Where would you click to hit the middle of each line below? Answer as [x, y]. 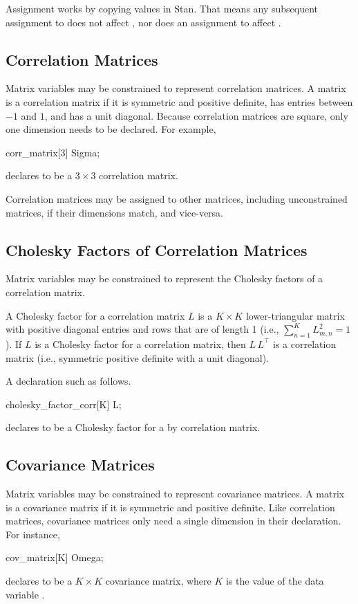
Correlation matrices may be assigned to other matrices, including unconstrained [177, 198]
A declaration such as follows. [68, 381]
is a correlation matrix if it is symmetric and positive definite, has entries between [179, 101]
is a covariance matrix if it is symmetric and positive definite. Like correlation [170, 507]
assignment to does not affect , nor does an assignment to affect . [143, 22]
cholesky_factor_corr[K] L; [64, 404]
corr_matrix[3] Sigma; [53, 152]
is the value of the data [275, 581]
